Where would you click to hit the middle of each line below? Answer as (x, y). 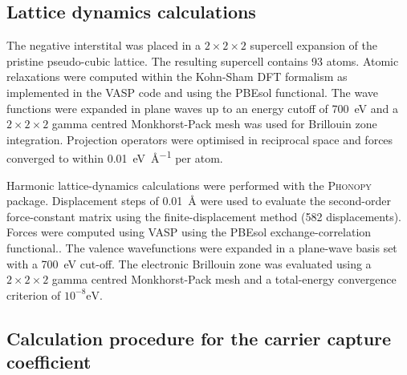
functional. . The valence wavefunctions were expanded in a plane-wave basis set (202, 247)
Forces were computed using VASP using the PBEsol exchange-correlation (189, 232)
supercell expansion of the (314, 45)
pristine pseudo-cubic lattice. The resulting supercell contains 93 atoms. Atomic (203, 60)
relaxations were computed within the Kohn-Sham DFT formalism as (177, 77)
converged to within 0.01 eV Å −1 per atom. (115, 157)
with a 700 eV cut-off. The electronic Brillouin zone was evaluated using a (189, 263)
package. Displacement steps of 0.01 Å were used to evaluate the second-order (199, 201)
